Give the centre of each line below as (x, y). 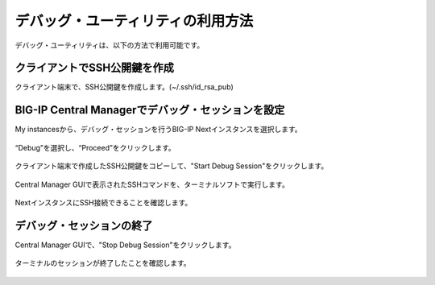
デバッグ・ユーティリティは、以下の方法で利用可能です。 (110, 45)
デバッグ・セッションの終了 (84, 225)
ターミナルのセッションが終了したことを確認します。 (103, 263)
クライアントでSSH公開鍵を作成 (95, 68)
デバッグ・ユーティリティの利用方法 (134, 21)
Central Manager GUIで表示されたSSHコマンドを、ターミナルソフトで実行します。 (152, 184)
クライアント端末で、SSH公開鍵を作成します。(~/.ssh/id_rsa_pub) (124, 87)
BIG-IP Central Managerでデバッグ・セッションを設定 (150, 110)
